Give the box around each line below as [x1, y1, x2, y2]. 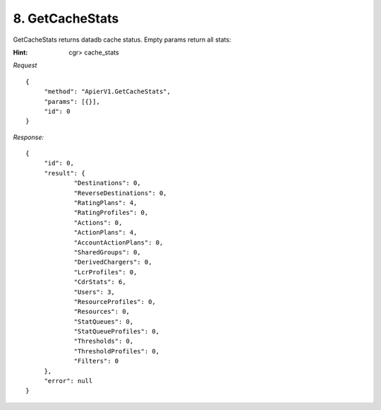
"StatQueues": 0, [73, 317, 134, 325]
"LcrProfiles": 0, [73, 268, 138, 276]
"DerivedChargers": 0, [73, 258, 152, 266]
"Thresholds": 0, [73, 337, 134, 346]
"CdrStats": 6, [73, 278, 126, 286]
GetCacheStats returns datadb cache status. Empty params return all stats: [13, 35, 231, 44]
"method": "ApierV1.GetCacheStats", [44, 88, 171, 95]
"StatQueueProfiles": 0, [73, 327, 160, 336]
